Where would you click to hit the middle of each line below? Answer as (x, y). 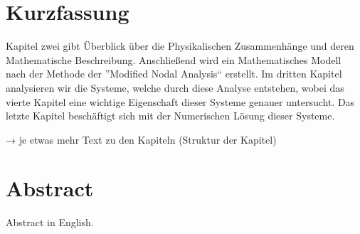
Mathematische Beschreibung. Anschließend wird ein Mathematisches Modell (174, 59)
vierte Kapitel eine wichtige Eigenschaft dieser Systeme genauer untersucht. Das (180, 101)
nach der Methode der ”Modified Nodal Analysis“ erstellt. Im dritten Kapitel (174, 74)
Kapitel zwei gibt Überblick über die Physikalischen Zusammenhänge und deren (180, 46)
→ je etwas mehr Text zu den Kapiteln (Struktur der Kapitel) (141, 139)
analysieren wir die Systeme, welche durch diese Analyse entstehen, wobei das (175, 87)
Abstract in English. (50, 222)
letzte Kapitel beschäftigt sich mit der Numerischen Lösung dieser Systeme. (170, 116)
